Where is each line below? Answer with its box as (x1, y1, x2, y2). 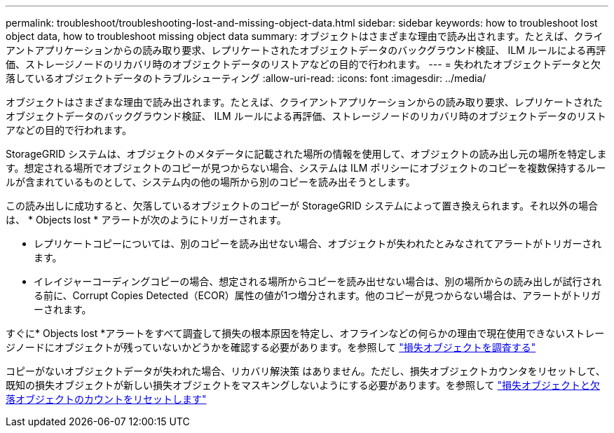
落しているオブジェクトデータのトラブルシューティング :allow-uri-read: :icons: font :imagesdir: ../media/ (6, 72, 486, 84)
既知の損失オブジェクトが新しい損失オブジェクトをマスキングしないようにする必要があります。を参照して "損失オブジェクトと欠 (6, 379, 601, 391)
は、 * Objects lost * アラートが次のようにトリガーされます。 (6, 214, 287, 226)
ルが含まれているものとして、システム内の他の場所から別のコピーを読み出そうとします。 (6, 176, 416, 188)
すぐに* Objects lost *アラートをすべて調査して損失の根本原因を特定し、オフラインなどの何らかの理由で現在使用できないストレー (6, 327, 605, 339)
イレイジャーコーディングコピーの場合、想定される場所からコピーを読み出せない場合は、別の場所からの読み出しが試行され (34, 275, 602, 287)
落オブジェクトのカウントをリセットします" (6, 393, 207, 405)
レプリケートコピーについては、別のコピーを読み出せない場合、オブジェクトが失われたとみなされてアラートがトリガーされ (34, 238, 602, 249)
